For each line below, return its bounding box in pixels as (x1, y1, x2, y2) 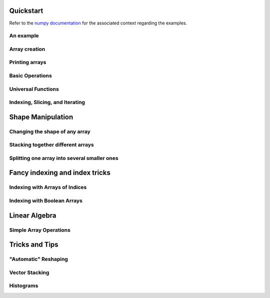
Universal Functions (9, 85, 59, 92)
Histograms (9, 282, 38, 289)
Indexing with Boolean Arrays (9, 197, 82, 204)
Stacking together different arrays (9, 141, 94, 148)
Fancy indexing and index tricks (9, 168, 111, 177)
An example (9, 32, 39, 39)
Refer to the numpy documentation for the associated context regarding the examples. (9, 20, 187, 26)
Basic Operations (9, 72, 52, 79)
